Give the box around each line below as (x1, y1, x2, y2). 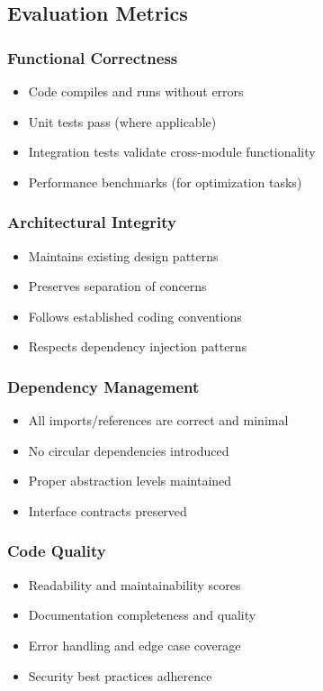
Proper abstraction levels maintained (28, 471, 232, 490)
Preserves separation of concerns (28, 277, 207, 295)
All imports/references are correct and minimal (28, 411, 289, 430)
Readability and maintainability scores (28, 575, 241, 594)
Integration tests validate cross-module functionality (28, 142, 316, 161)
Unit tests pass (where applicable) (28, 112, 217, 131)
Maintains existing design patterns (28, 246, 219, 265)
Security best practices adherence (28, 666, 212, 685)
